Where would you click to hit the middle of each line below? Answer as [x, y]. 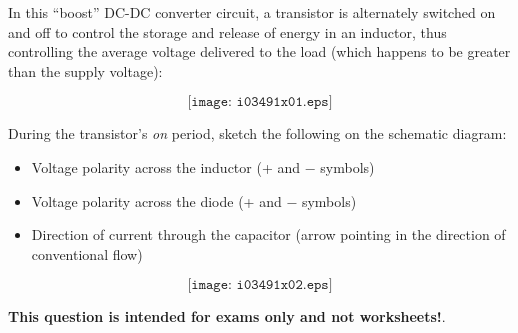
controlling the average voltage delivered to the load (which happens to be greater [259, 51]
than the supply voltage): [85, 70]
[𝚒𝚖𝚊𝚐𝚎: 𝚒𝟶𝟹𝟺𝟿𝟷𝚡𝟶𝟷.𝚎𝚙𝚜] [260, 102]
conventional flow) [87, 253]
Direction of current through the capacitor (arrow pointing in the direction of [268, 234]
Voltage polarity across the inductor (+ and [166, 166]
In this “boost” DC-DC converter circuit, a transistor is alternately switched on [252, 12]
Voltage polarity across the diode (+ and [156, 200]
